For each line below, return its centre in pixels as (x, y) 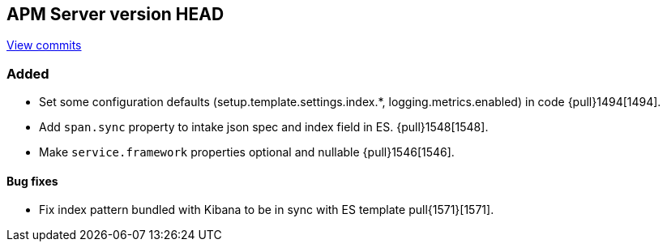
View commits (44, 45)
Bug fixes (32, 181)
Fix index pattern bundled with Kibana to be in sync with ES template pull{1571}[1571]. (267, 210)
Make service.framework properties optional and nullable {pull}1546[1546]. (247, 152)
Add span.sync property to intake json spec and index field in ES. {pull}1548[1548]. (264, 127)
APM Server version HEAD (115, 14)
